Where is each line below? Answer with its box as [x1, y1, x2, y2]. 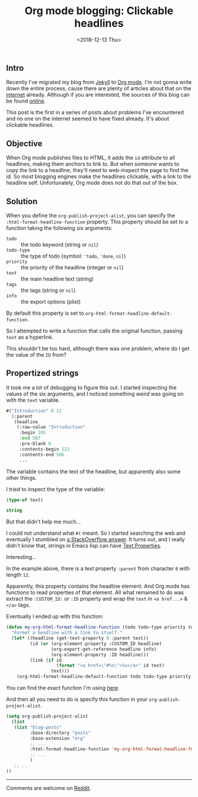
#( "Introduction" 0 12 [6, 408, 62, 414]
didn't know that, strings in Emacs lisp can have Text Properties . [6, 542, 162, 549]
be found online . [6, 97, 46, 104]
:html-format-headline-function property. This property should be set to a [6, 218, 189, 225]
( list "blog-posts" [14, 724, 62, 730]
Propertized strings [6, 368, 79, 378]
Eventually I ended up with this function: [6, 613, 104, 620]
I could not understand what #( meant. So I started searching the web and [6, 529, 186, 537]
